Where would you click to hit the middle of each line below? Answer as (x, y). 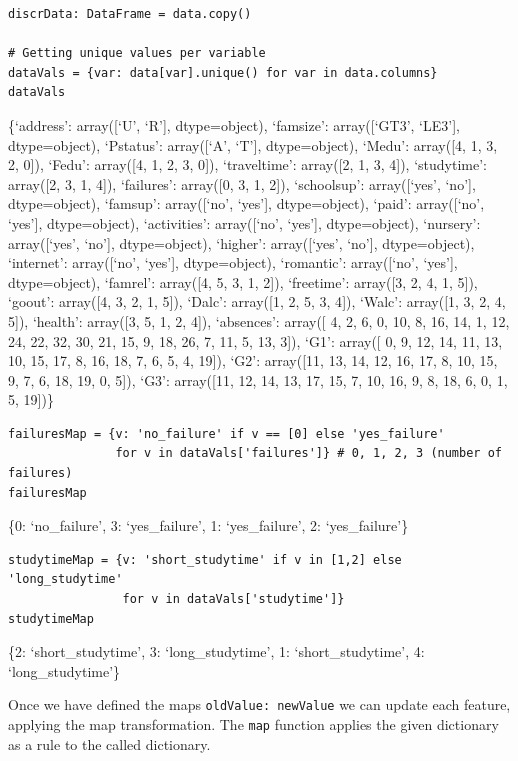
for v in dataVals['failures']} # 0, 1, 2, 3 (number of (308, 453)
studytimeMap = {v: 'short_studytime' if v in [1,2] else (205, 559)
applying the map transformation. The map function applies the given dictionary (253, 724)
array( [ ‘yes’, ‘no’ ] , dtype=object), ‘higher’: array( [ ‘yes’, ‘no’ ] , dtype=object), (241, 242)
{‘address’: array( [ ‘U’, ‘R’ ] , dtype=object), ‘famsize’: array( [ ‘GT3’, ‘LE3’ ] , (234, 124)
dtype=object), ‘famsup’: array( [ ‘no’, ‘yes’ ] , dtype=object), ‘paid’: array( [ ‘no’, (246, 203)
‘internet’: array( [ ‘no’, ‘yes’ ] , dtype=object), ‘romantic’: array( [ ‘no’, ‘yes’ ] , (233, 262)
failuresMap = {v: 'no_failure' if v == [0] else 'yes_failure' (226, 433)
